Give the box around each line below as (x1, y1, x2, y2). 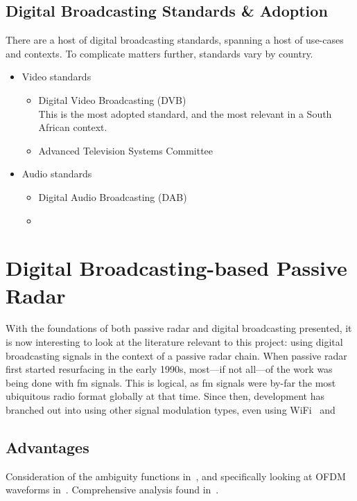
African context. (38, 120, 107, 134)
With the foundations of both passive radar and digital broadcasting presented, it (6, 321, 352, 335)
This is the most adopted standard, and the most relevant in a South (38, 106, 332, 121)
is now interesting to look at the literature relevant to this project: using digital (6, 335, 343, 349)
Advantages (6, 437, 89, 457)
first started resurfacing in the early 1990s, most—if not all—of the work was (6, 362, 333, 376)
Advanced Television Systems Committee (38, 143, 214, 157)
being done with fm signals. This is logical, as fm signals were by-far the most (6, 375, 336, 389)
